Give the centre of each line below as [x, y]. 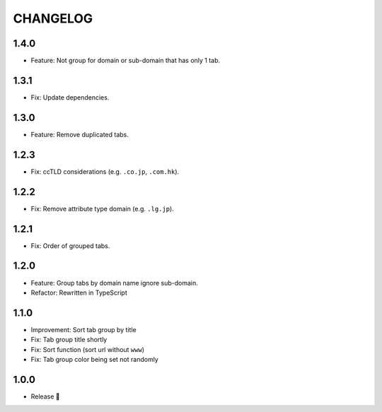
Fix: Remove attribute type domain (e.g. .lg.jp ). [103, 208]
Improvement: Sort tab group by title [84, 329]
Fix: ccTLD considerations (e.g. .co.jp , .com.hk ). [105, 171]
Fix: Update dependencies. [70, 97]
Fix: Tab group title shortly [69, 340]
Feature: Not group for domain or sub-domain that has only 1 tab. [126, 61]
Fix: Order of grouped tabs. [70, 246]
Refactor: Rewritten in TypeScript [79, 293]
